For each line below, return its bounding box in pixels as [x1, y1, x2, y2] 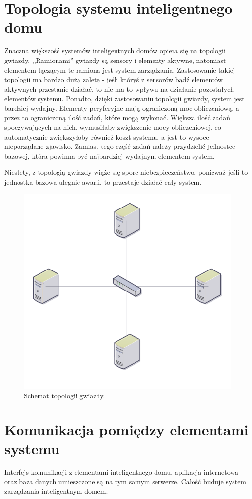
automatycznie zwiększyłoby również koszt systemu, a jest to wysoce [4, 131, 209, 142]
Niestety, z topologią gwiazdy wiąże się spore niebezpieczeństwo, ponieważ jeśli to [4, 167, 248, 177]
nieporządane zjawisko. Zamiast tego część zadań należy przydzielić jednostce [4, 141, 235, 151]
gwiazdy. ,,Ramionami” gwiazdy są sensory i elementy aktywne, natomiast [4, 55, 226, 65]
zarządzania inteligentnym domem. [4, 486, 108, 496]
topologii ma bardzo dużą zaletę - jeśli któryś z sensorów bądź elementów [4, 74, 223, 84]
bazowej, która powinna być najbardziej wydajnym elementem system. [4, 150, 215, 161]
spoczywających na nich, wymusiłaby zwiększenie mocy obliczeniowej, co [4, 122, 221, 132]
